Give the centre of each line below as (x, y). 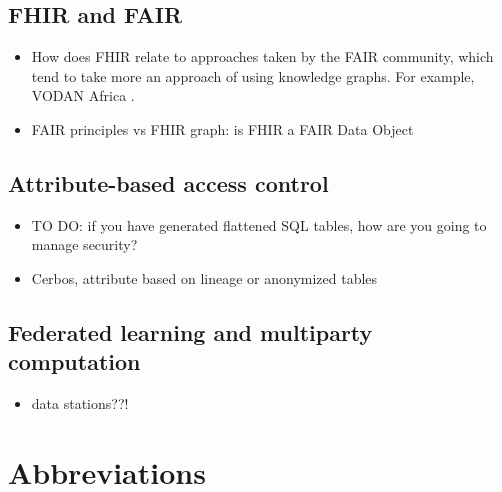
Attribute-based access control (168, 182)
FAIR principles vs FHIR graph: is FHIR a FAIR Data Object (222, 128)
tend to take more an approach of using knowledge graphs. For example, (253, 75)
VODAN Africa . (83, 95)
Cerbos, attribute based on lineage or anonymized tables (204, 277)
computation (74, 361)
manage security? (84, 244)
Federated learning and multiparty (190, 331)
